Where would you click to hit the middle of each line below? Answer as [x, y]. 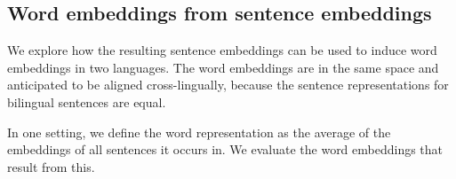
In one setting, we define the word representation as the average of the [199, 132]
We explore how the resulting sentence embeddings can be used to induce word [222, 50]
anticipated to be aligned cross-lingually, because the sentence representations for [228, 85]
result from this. [51, 166]
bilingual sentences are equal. [87, 101]
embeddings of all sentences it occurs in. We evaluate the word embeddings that [225, 149]
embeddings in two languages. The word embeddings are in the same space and [223, 67]
